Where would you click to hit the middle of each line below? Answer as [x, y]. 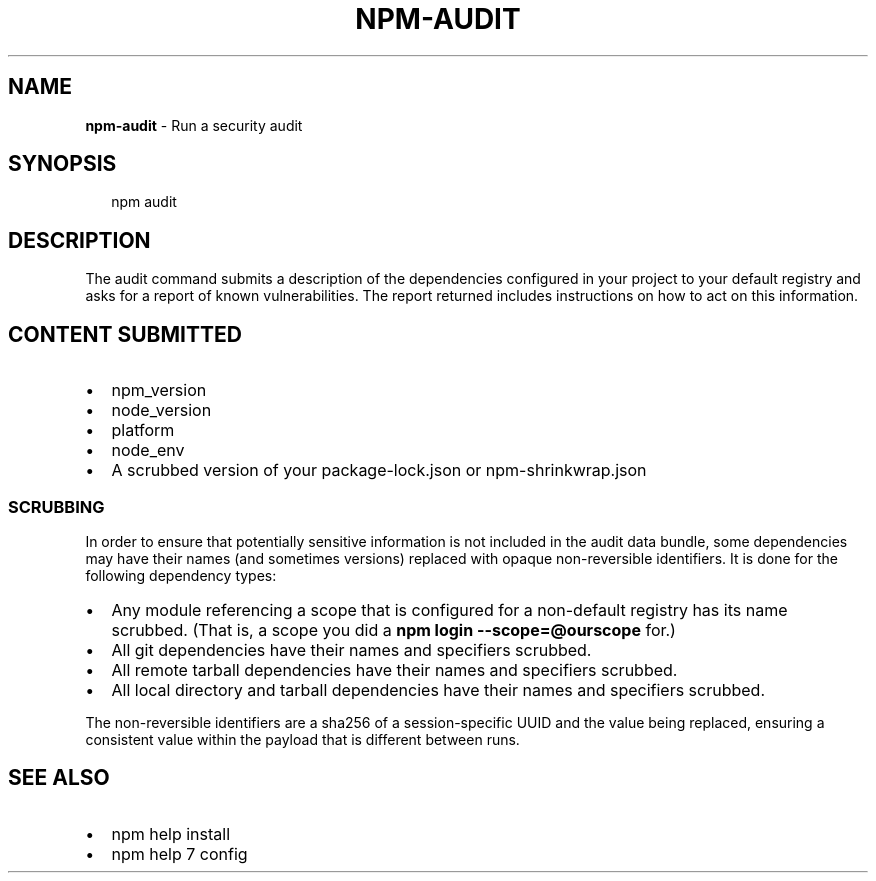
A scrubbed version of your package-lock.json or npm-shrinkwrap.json [379, 470]
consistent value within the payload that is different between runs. [302, 739]
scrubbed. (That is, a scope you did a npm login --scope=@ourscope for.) [393, 629]
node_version [161, 410]
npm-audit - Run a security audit [194, 125]
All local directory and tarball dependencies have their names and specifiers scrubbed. [438, 689]
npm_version [159, 390]
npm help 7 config [179, 853]
